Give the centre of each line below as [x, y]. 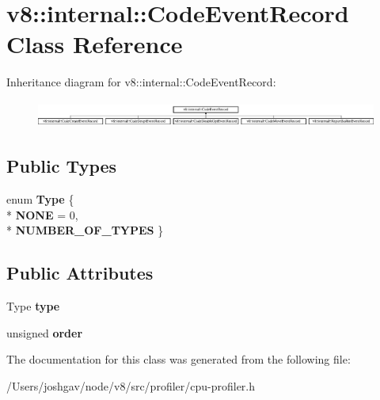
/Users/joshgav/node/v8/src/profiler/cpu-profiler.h [131, 385]
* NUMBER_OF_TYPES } [85, 230]
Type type [33, 306]
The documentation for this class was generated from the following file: [179, 359]
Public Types [62, 166]
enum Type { [40, 199]
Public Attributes [80, 273]
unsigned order [45, 332]
